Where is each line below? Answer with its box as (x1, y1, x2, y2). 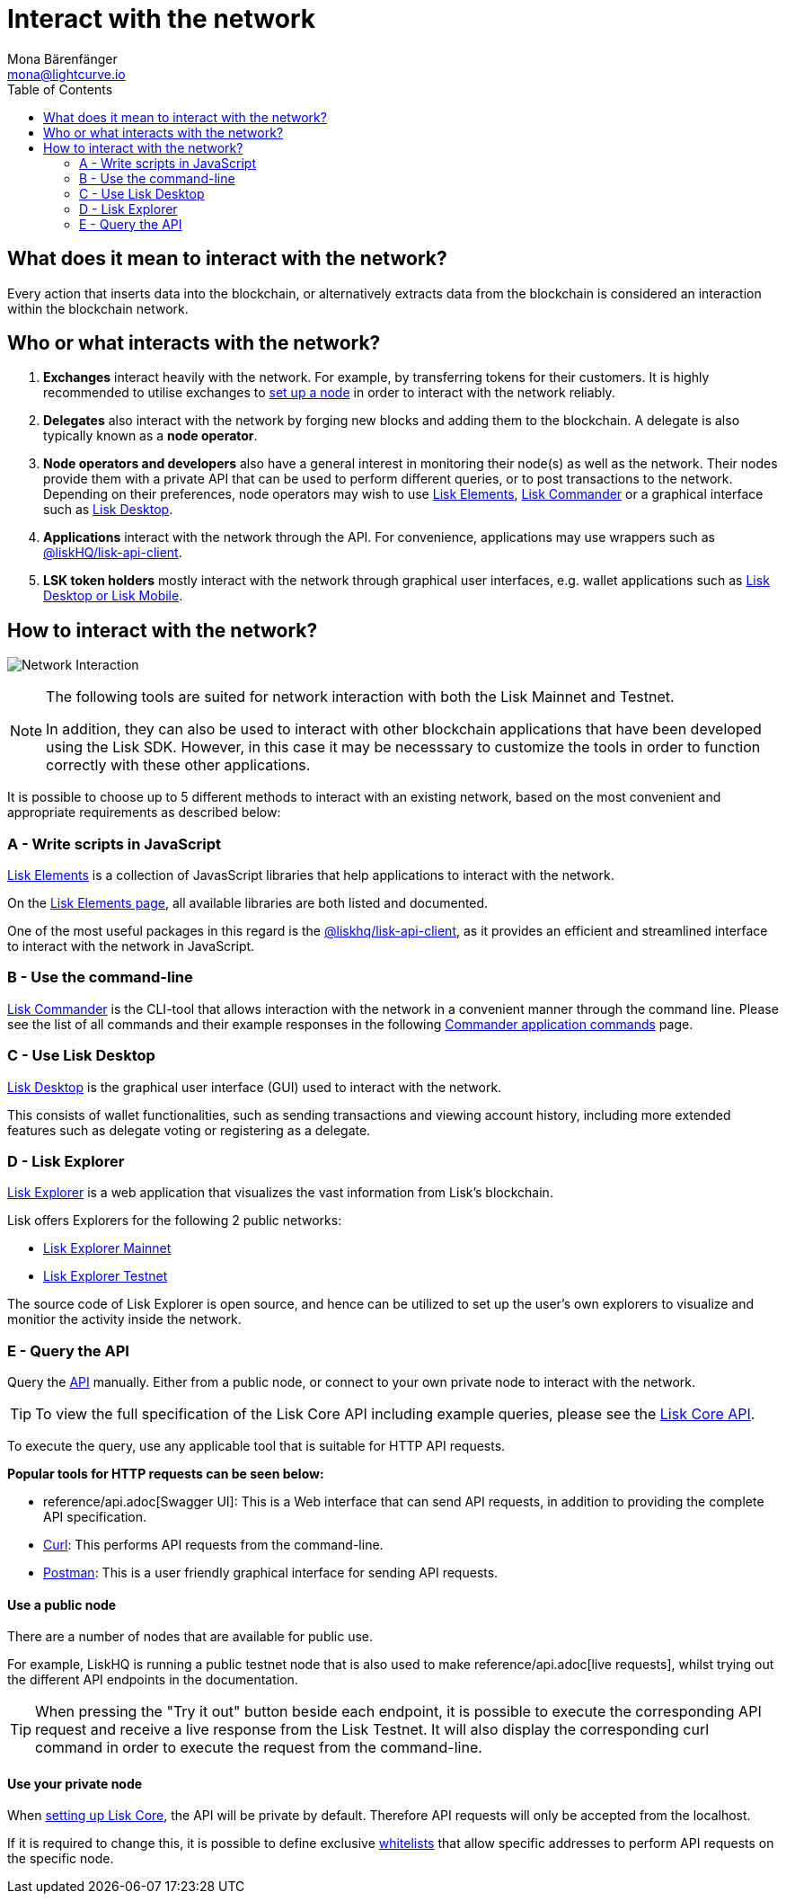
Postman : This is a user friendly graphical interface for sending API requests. (43, 1565, 499, 1581)
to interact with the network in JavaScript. (7, 938, 255, 955)
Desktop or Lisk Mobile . (43, 588, 183, 604)
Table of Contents (7, 81, 113, 97)
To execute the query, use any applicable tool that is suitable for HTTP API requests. (7, 1438, 506, 1454)
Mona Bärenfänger (7, 50, 118, 67)
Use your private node (7, 1775, 143, 1791)
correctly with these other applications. (46, 756, 311, 775)
